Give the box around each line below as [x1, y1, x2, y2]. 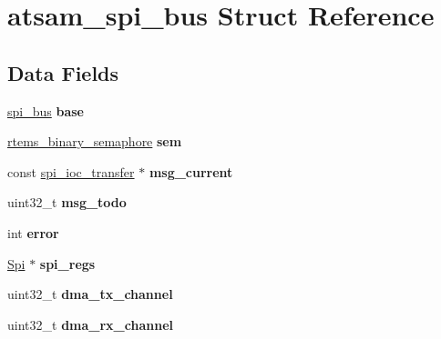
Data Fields [7, 58, 119, 86]
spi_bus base [7, 101, 84, 120]
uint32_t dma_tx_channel [7, 284, 173, 304]
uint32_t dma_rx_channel [7, 314, 173, 334]
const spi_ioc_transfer [7, 162, 135, 181]
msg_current [149, 162, 233, 181]
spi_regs [39, 254, 96, 273]
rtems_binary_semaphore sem [7, 132, 182, 151]
